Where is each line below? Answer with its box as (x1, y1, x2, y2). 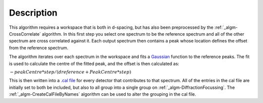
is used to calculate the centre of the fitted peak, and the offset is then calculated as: (9, 61, 180, 66)
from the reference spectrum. (9, 44, 69, 51)
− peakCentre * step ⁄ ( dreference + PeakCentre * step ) (10, 69, 131, 75)
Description (9, 7, 58, 18)
